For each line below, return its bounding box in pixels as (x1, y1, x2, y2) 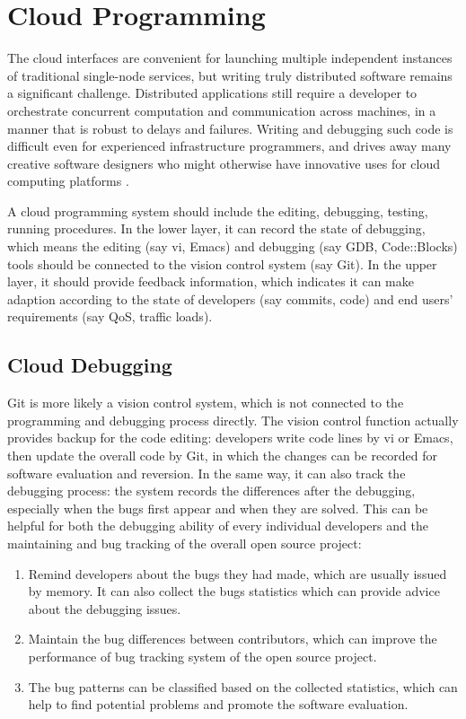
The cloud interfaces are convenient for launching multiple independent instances (7, 48, 453, 67)
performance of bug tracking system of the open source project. (28, 646, 377, 665)
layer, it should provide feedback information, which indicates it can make (7, 272, 414, 291)
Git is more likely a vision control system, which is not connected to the (7, 393, 404, 412)
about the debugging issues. (28, 599, 181, 618)
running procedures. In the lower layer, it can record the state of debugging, (7, 219, 426, 238)
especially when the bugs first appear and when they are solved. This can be (7, 498, 428, 517)
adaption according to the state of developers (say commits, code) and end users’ (7, 289, 453, 308)
